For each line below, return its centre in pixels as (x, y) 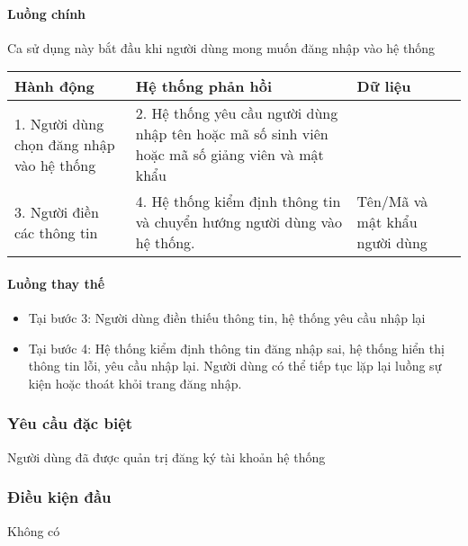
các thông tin (56, 232)
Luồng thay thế (56, 283)
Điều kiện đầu (59, 497)
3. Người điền (57, 211)
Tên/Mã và (392, 201)
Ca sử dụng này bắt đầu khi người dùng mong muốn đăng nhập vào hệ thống (221, 47)
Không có (34, 530)
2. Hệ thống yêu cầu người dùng (237, 113)
